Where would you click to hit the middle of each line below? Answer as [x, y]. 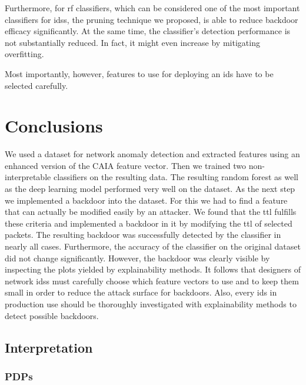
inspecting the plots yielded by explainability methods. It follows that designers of [153, 269]
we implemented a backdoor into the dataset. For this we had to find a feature [146, 200]
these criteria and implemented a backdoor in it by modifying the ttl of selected [149, 223]
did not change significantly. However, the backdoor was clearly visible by [137, 258]
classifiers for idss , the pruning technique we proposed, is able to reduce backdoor [152, 19]
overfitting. [24, 54]
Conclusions [54, 126]
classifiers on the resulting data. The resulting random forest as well [176, 177]
